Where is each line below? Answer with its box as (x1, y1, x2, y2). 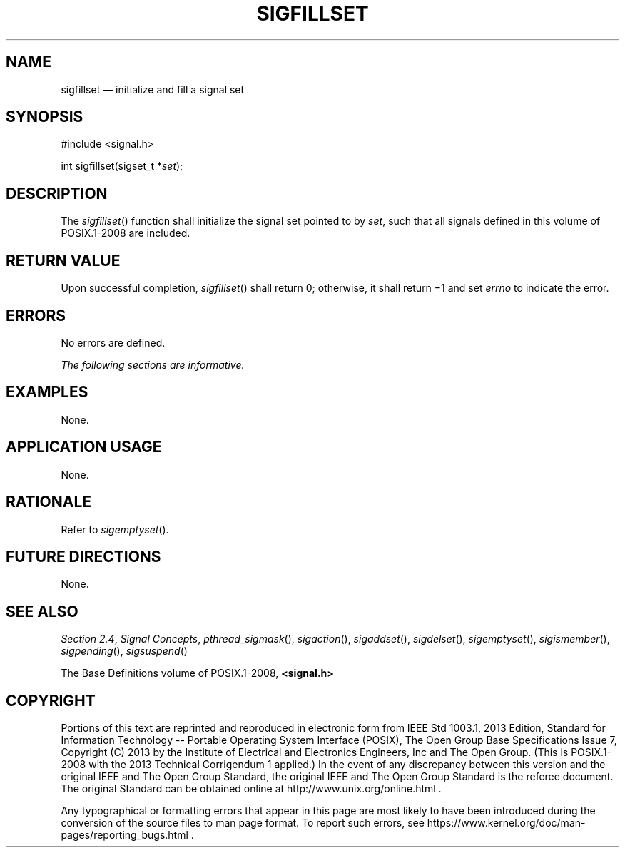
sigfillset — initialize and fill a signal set (61, 83, 245, 96)
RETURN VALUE (6, 251, 121, 270)
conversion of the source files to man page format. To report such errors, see (61, 817, 425, 829)
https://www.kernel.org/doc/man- (427, 817, 586, 829)
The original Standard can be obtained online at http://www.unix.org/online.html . (61, 782, 442, 795)
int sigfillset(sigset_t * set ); (61, 160, 183, 173)
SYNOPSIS (6, 108, 83, 126)
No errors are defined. (61, 336, 166, 349)
